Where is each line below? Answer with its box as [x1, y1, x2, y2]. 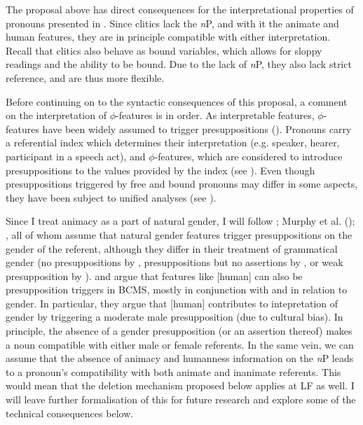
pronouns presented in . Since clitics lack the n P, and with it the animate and [6, 15, 339, 30]
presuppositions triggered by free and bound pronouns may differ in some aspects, [6, 176, 358, 191]
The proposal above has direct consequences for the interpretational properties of [6, 2, 354, 16]
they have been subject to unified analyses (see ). [6, 190, 217, 204]
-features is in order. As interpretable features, [116, 108, 315, 123]
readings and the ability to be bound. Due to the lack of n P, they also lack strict [6, 57, 352, 71]
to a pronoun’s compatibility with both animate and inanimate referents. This [6, 364, 341, 379]
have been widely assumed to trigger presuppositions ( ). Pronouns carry [42, 121, 352, 136]
